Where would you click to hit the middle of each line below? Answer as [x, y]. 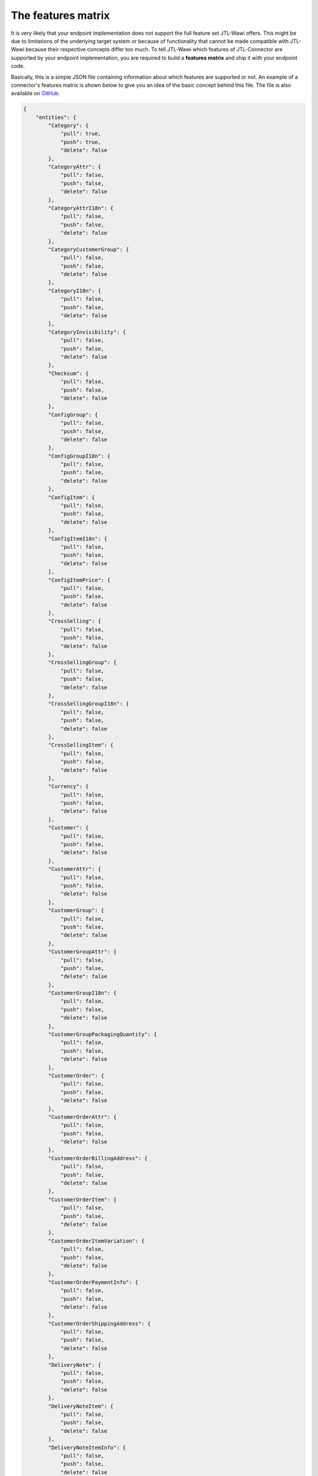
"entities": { [56, 117]
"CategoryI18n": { [74, 290]
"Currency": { [68, 786]
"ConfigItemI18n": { [78, 538]
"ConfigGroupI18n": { [79, 456]
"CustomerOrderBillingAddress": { [98, 1158]
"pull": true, [81, 134]
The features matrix [60, 15]
